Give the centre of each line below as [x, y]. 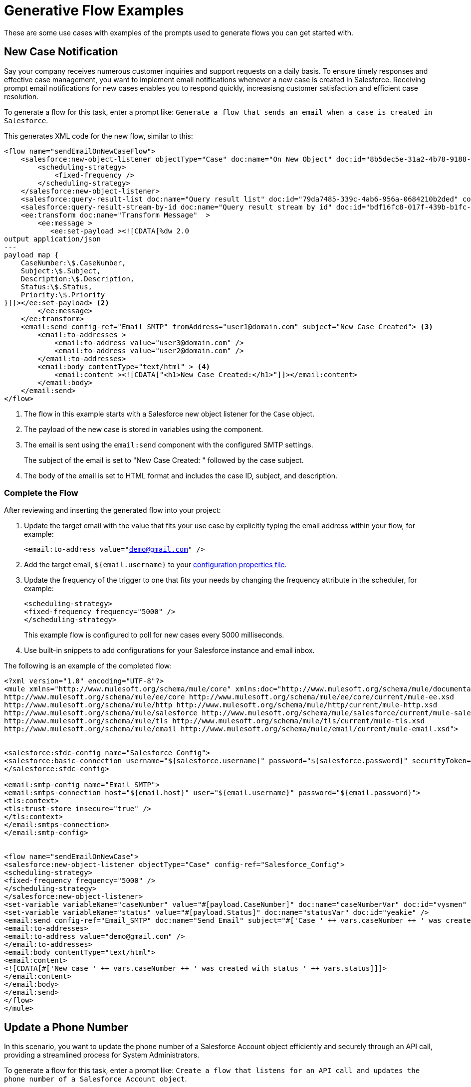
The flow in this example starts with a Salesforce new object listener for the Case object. [169, 414]
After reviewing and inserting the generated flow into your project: [113, 510]
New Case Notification [61, 52]
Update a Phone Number [66, 1027]
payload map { [31, 255]
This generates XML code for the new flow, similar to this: [99, 136]
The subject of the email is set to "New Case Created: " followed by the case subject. [164, 460]
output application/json [52, 239]
